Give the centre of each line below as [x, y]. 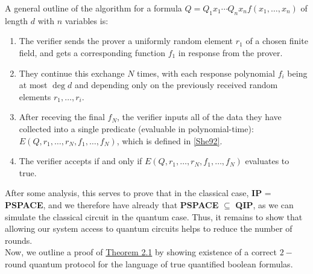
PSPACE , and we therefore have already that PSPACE [112, 204]
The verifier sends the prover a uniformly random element [126, 41]
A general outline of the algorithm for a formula [93, 8]
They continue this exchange [72, 73]
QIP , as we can [264, 204]
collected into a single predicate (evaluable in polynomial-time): [136, 128]
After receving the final [62, 117]
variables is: [87, 20]
